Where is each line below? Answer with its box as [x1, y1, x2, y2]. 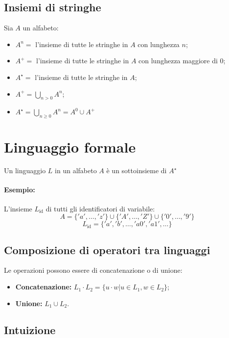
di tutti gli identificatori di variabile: [46, 203, 155, 213]
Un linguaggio [4, 165, 46, 176]
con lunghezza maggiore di [138, 55, 218, 66]
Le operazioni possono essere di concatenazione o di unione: [4, 265, 183, 275]
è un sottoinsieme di [106, 165, 167, 176]
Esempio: [4, 184, 35, 195]
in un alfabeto [55, 165, 97, 176]
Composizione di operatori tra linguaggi [4, 242, 210, 257]
